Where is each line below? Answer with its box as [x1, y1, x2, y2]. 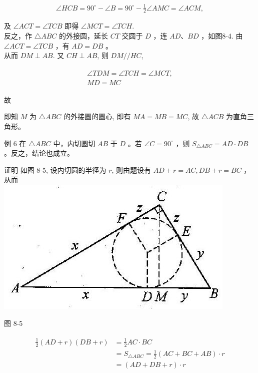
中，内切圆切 [53, 138, 95, 148]
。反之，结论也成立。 [4, 148, 74, 158]
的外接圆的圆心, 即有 [63, 111, 131, 122]
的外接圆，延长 [59, 30, 108, 41]
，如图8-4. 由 [201, 30, 243, 41]
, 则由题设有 [111, 164, 151, 175]
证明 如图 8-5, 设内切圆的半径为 [4, 164, 106, 175]
